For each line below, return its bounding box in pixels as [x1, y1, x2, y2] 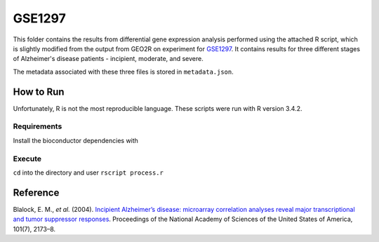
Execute [13, 154, 42, 163]
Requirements [13, 121, 62, 131]
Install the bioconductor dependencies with [13, 136, 138, 144]
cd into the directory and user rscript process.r [13, 168, 164, 177]
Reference [13, 187, 60, 199]
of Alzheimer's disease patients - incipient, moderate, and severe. [13, 55, 204, 63]
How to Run [13, 86, 65, 98]
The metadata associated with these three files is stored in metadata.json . [13, 67, 234, 76]
